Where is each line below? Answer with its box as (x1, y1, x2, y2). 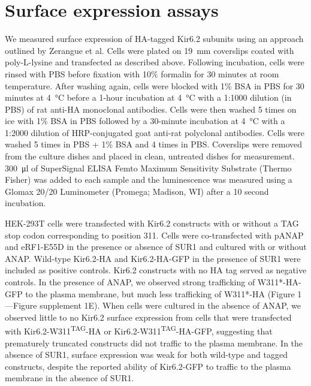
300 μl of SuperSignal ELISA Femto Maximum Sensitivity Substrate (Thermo (5, 161, 292, 174)
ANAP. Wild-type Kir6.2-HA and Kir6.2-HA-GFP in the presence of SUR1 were (5, 252, 301, 264)
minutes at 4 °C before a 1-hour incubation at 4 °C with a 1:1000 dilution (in (5, 91, 292, 104)
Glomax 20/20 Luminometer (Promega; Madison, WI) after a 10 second (5, 185, 269, 197)
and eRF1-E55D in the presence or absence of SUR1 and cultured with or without (5, 240, 307, 253)
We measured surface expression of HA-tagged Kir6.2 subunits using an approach (5, 32, 304, 45)
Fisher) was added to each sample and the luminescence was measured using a (5, 173, 292, 186)
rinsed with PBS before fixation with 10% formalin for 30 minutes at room (5, 67, 279, 80)
